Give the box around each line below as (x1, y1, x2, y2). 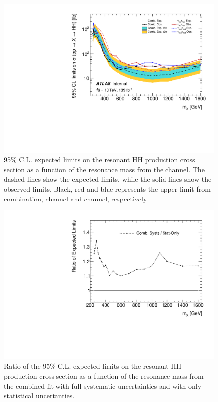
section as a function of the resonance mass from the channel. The (4, 164, 205, 174)
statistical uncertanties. (4, 390, 75, 401)
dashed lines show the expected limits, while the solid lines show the (4, 174, 212, 184)
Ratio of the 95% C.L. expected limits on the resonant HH (4, 361, 182, 371)
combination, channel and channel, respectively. (4, 193, 149, 203)
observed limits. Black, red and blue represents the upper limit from (4, 184, 211, 194)
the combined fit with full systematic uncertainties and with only (4, 380, 202, 391)
